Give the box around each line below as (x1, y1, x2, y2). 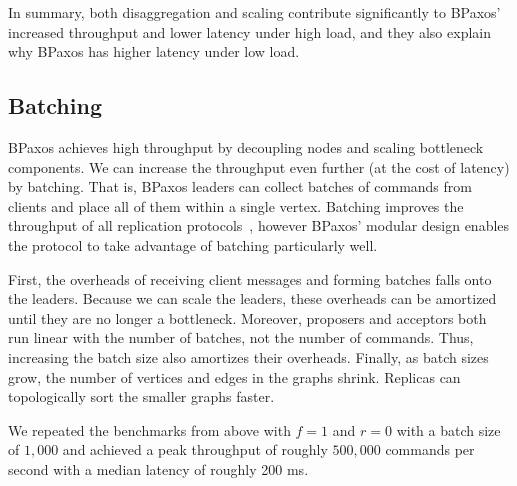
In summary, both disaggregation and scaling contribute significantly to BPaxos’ (8, 2, 501, 22)
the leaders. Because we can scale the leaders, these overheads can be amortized (8, 288, 497, 309)
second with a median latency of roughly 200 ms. (8, 458, 309, 479)
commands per (385, 439, 475, 460)
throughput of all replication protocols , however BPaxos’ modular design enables (8, 215, 510, 236)
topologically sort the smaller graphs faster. (8, 386, 275, 407)
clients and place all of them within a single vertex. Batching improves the (8, 195, 464, 216)
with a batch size (396, 419, 501, 440)
